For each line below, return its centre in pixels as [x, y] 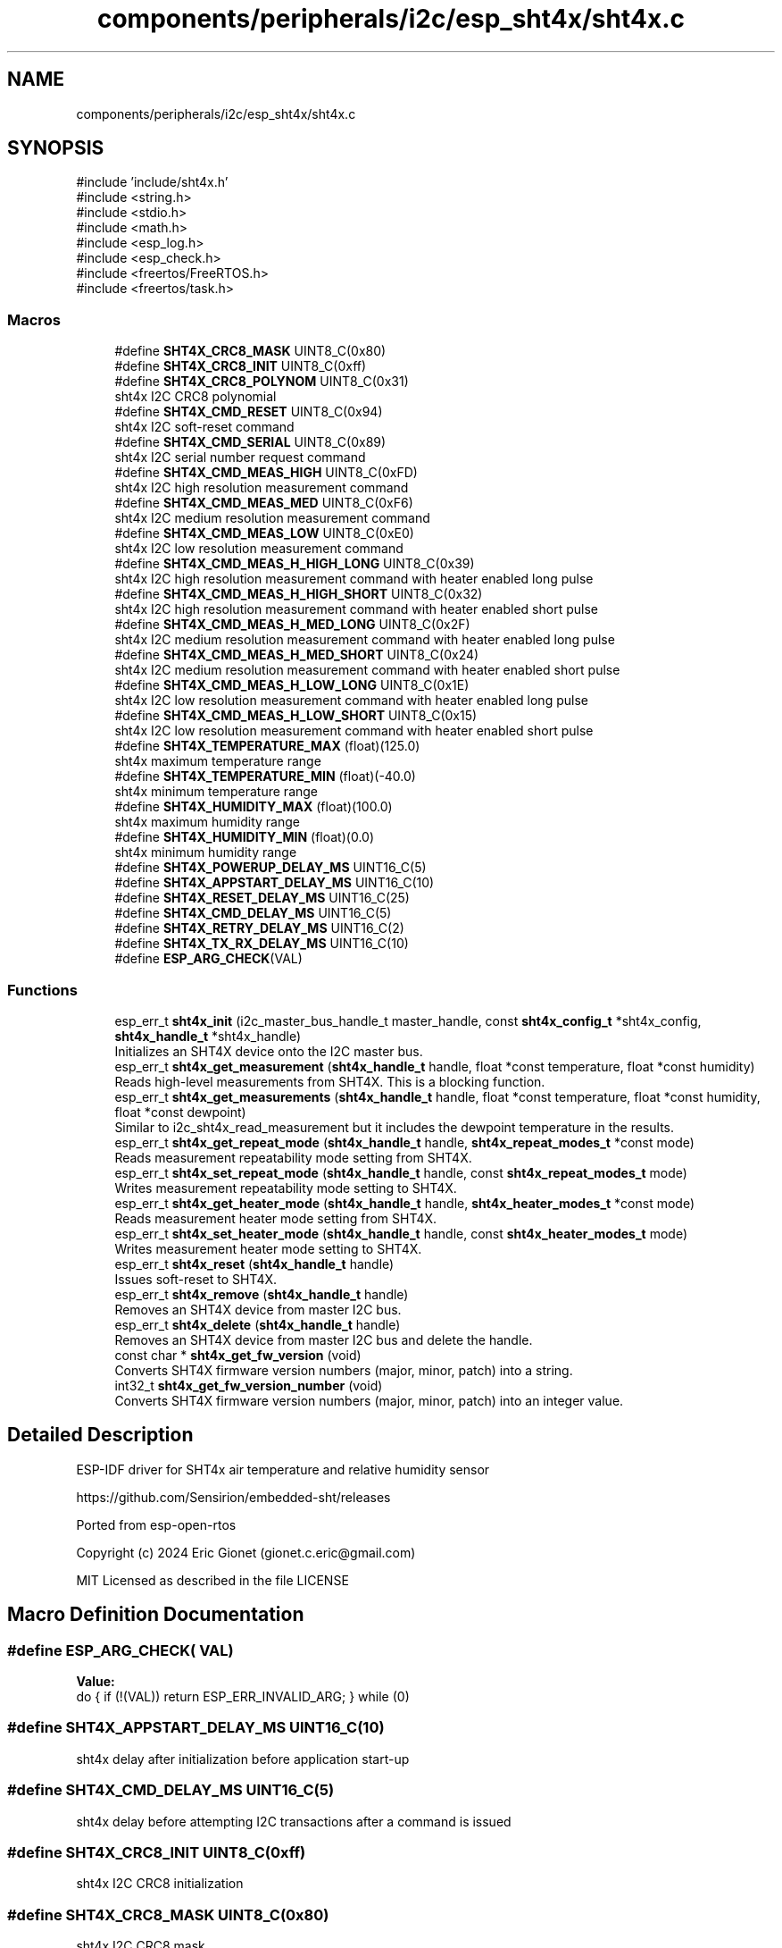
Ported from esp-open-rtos [156, 1524]
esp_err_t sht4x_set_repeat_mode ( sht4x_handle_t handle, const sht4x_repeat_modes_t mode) [401, 1172]
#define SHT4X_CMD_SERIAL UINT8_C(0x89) [250, 442]
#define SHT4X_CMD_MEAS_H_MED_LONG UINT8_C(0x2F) [292, 625]
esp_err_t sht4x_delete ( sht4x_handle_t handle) [258, 1324]
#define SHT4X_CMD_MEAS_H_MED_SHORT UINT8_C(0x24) [297, 655]
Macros [34, 319]
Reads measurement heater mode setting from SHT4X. [276, 1218]
